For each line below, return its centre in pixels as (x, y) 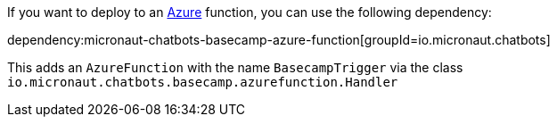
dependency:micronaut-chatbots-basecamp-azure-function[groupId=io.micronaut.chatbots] (279, 40)
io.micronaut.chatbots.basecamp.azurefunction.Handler (203, 82)
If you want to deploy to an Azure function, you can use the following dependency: (250, 12)
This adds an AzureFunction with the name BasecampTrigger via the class (235, 67)
